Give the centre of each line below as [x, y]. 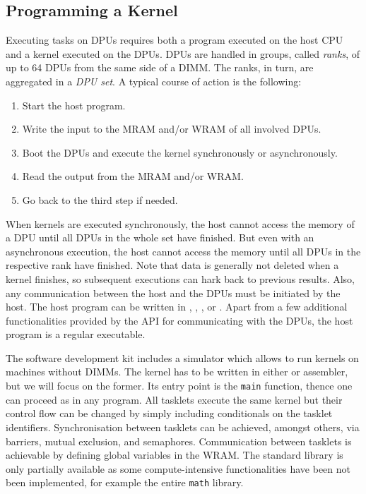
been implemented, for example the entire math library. [125, 482]
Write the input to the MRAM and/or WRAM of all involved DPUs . [172, 129]
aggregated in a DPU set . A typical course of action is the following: [154, 81]
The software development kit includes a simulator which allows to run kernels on [182, 357]
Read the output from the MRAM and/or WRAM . [133, 176]
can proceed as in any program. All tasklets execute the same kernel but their [174, 399]
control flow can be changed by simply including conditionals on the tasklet [169, 413]
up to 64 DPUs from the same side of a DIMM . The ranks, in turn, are [160, 67]
